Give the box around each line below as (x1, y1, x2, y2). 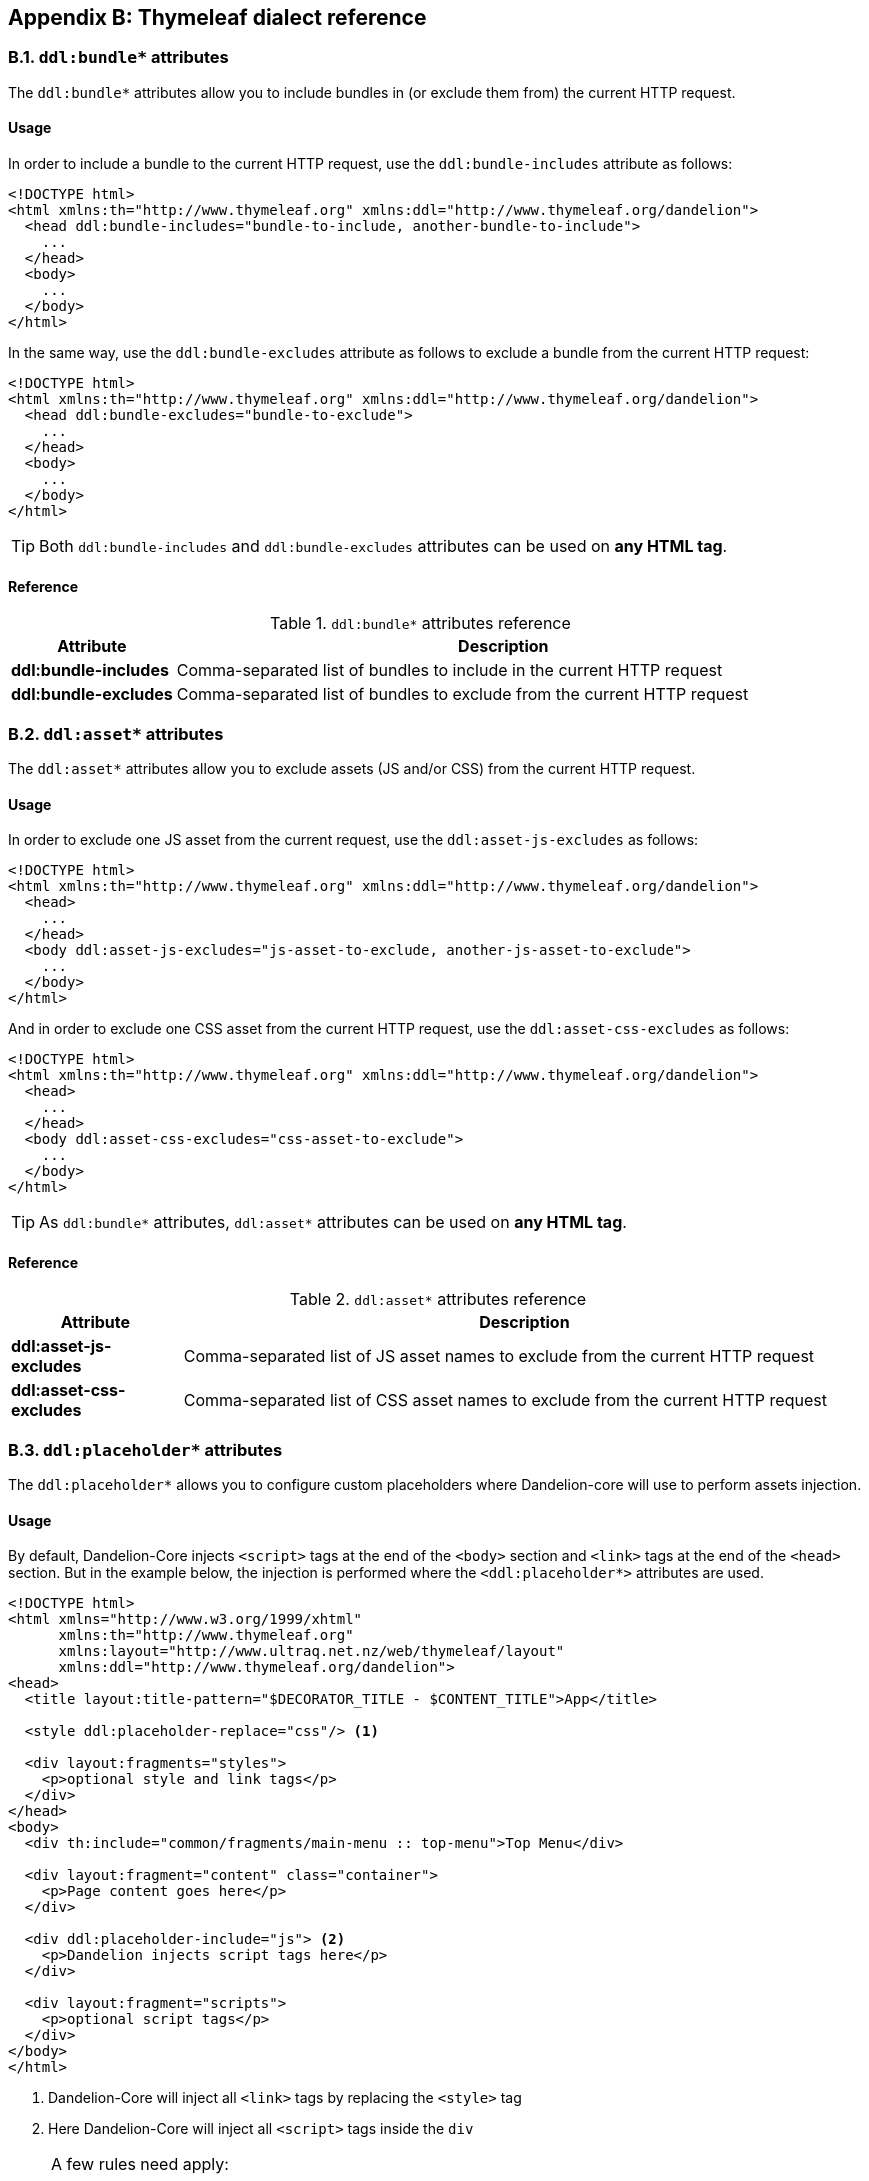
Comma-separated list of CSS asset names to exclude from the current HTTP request (183, 1390, 827, 1411)
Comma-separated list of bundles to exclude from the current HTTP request (176, 684, 749, 705)
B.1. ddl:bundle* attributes (8, 47, 229, 68)
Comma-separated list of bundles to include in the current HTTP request (176, 660, 723, 681)
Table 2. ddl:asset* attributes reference (289, 1289, 587, 1310)
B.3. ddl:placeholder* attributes (8, 1439, 283, 1460)
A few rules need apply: (51, 2154, 229, 2175)
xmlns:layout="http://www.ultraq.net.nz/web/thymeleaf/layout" (58, 1643, 565, 1660)
